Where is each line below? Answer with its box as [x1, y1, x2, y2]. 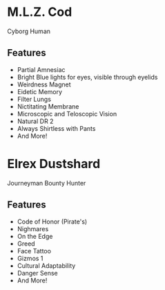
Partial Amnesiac [17, 65, 66, 73]
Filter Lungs [17, 95, 52, 103]
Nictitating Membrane [17, 102, 79, 111]
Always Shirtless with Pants [17, 124, 96, 132]
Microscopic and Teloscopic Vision [17, 109, 117, 118]
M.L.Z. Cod [7, 4, 72, 20]
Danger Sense [17, 269, 58, 277]
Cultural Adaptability [17, 261, 76, 270]
